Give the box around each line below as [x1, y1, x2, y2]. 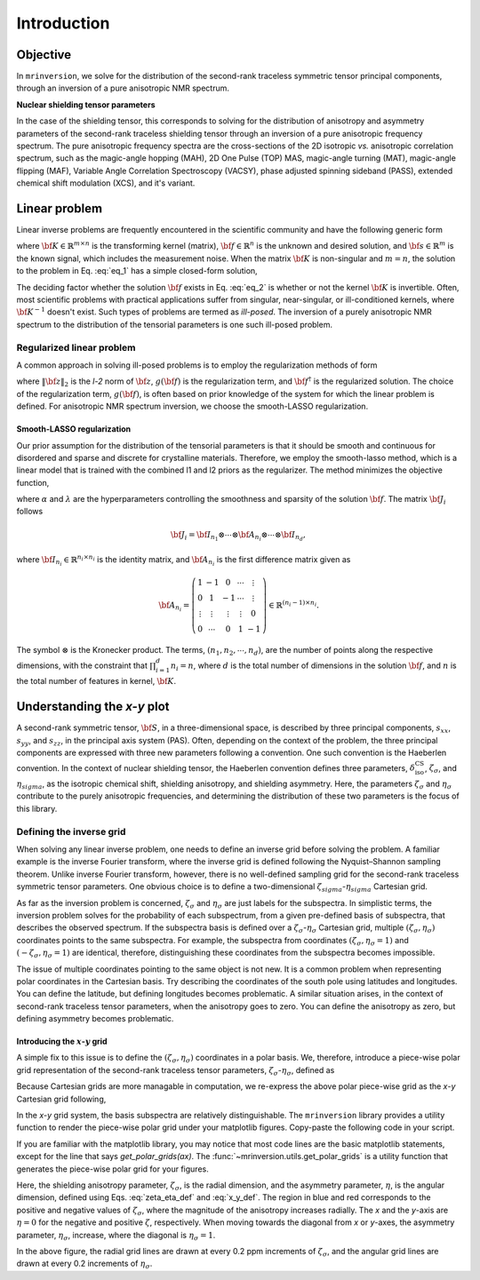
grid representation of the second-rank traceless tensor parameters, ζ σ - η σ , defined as [16, 1064, 335, 1077]
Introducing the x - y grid [16, 1036, 108, 1047]
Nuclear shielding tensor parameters [16, 99, 156, 110]
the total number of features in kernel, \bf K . [16, 676, 177, 687]
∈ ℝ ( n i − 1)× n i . [268, 598, 320, 610]
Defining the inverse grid [16, 825, 126, 838]
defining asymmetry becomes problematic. [16, 1014, 174, 1024]
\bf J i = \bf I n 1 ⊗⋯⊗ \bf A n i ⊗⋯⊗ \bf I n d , [170, 529, 306, 543]
